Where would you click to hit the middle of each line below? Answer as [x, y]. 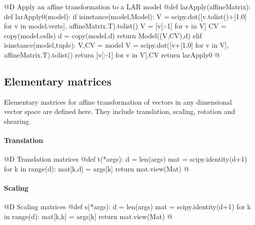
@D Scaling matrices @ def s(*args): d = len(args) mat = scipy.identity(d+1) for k [127, 207]
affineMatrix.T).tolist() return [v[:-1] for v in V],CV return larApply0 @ [112, 54]
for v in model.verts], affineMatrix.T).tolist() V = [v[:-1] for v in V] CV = [115, 26]
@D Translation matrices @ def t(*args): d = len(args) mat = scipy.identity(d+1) [126, 159]
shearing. [17, 121]
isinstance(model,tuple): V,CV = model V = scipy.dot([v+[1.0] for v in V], [116, 45]
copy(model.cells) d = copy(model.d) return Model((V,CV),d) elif [103, 35]
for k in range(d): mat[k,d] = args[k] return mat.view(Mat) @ [97, 168]
